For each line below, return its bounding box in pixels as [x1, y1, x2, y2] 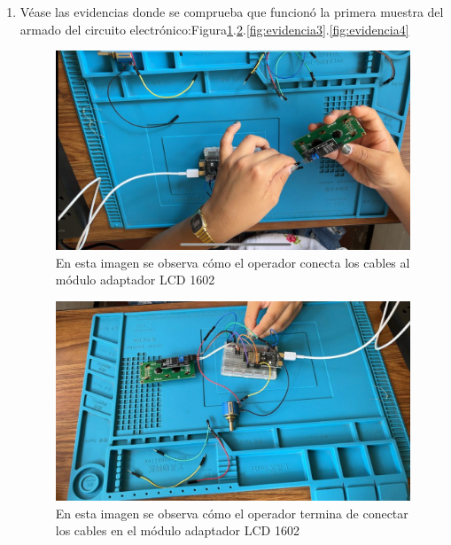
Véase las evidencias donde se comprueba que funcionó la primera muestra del [19, 3, 444, 20]
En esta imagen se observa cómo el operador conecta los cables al [55, 253, 410, 271]
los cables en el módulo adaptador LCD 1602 [55, 521, 299, 540]
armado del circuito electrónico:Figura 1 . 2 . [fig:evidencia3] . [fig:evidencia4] [19, 19, 409, 38]
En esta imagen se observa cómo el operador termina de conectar [55, 503, 408, 522]
